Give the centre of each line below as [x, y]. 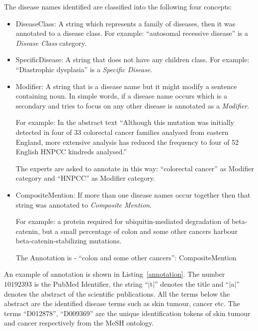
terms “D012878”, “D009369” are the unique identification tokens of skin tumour [127, 313]
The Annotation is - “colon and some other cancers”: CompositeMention [126, 257]
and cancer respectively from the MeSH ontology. [79, 323]
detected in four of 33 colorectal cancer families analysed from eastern [122, 132]
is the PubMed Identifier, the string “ [91, 284]
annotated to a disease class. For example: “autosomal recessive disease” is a [132, 33]
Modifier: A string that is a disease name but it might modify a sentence [126, 86]
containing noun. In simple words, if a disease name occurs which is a [121, 96]
